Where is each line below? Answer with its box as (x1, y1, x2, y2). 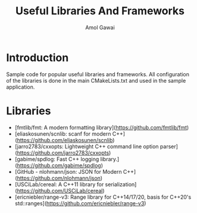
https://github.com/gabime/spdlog (17, 162, 101, 169)
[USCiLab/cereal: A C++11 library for (14, 180, 104, 188)
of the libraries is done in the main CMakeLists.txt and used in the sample (6, 77, 186, 84)
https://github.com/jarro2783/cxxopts (17, 149, 110, 156)
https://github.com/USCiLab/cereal (17, 187, 103, 194)
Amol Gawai (85, 24, 115, 31)
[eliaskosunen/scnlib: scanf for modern (14, 130, 111, 137)
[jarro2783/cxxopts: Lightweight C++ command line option (14, 143, 159, 150)
